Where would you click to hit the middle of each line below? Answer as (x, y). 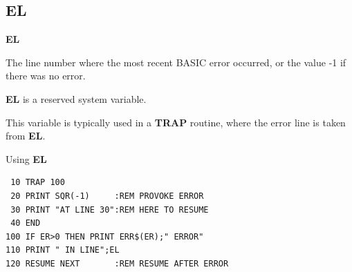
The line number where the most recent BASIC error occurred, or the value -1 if (176, 62)
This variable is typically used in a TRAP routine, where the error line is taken (176, 122)
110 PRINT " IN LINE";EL (63, 250)
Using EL (26, 158)
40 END (26, 223)
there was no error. (46, 76)
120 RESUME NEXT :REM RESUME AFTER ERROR (117, 263)
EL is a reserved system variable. (76, 98)
